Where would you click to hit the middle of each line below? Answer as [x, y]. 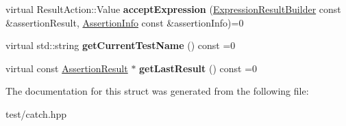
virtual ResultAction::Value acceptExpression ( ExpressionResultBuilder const [173, 9]
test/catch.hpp [36, 113]
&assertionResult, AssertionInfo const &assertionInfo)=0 [125, 22]
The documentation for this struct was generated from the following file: [157, 91]
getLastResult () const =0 [198, 68]
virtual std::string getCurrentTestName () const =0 [121, 45]
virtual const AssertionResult [67, 68]
